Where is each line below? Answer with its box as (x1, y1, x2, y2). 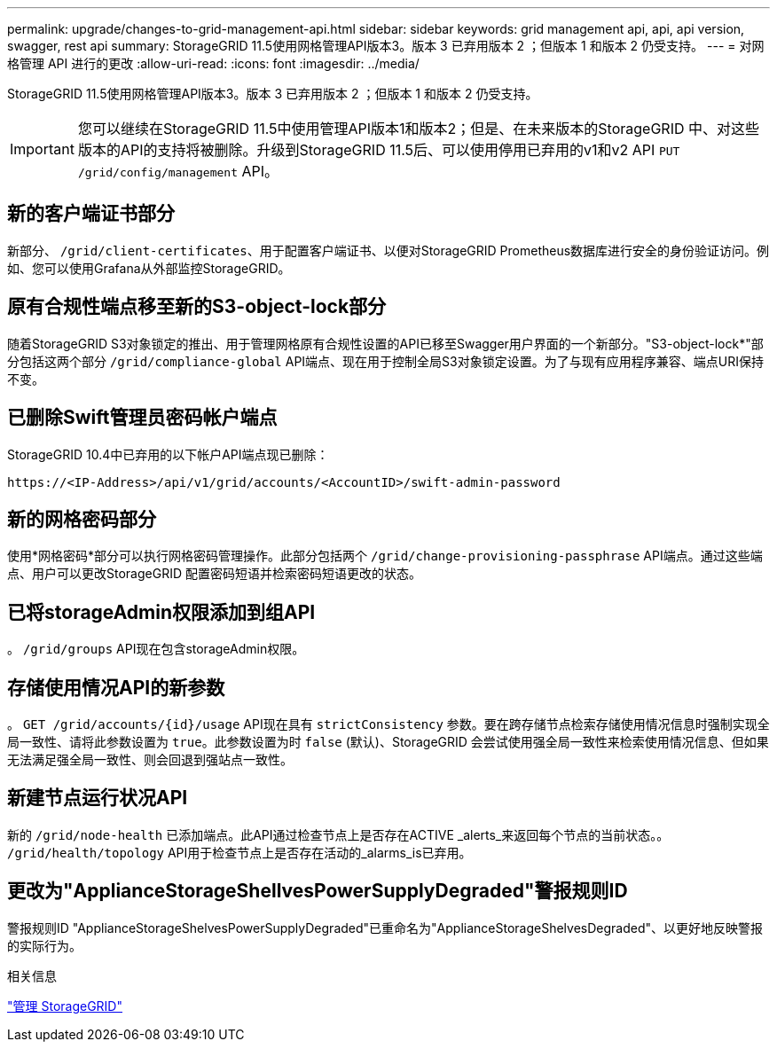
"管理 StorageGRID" (7, 998, 122, 1014)
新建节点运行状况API (7, 787, 188, 810)
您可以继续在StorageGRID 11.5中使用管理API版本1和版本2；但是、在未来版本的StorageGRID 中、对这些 (77, 120, 760, 137)
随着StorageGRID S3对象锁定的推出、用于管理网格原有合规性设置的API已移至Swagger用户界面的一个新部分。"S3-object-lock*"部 (7, 335, 764, 351)
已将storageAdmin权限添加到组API (7, 600, 316, 623)
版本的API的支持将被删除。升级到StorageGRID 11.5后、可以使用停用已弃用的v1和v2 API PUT (77, 141, 680, 159)
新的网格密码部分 (7, 507, 156, 530)
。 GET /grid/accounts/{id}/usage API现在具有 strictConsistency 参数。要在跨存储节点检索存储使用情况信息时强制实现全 (7, 716, 770, 732)
